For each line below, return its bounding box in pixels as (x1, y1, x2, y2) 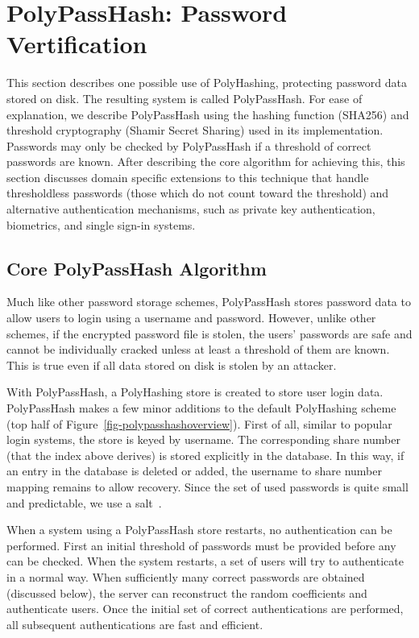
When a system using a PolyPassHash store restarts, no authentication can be (6, 521, 392, 538)
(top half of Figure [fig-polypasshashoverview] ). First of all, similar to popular (6, 415, 392, 432)
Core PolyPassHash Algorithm (6, 255, 267, 280)
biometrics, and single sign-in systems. (6, 216, 196, 233)
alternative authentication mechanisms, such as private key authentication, (6, 201, 375, 217)
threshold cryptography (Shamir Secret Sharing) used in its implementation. (6, 122, 384, 139)
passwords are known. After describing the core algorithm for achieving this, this (6, 153, 405, 170)
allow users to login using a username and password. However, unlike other (6, 309, 376, 326)
